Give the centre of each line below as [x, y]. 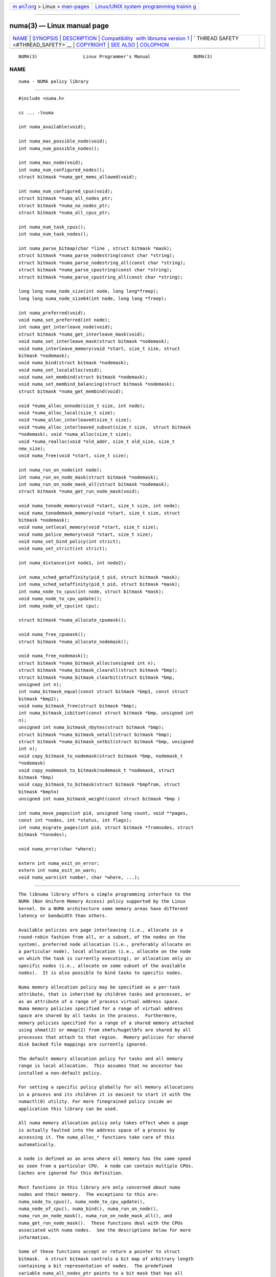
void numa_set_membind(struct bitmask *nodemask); [83, 377]
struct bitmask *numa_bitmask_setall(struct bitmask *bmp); [95, 735]
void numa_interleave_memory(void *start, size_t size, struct [99, 348]
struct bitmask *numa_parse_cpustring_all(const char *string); [101, 277]
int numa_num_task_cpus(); [52, 227]
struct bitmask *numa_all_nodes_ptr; [66, 198]
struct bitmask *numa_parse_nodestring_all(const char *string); [102, 263]
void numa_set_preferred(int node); [64, 320]
